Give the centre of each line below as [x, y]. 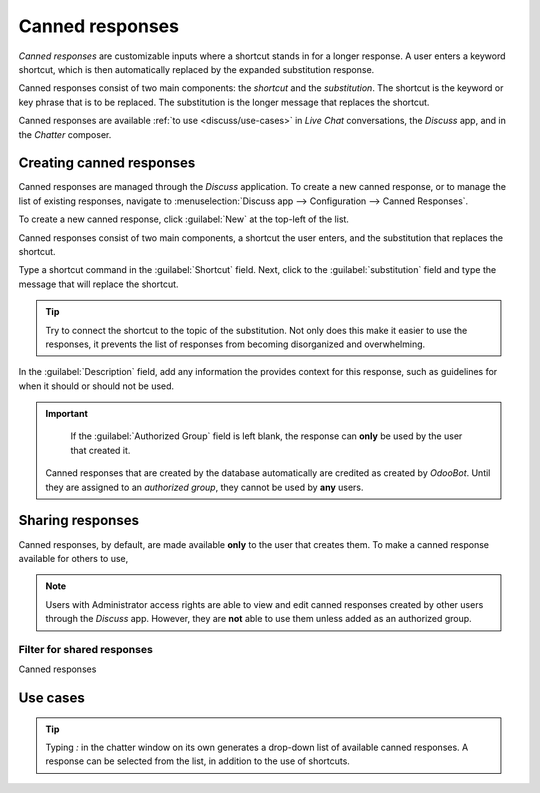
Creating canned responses [107, 163]
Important [67, 414]
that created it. [100, 450]
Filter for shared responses [86, 649]
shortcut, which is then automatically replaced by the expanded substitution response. [196, 69]
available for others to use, [73, 558]
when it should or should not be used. [96, 386]
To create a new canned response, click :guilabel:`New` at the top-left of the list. [184, 219]
